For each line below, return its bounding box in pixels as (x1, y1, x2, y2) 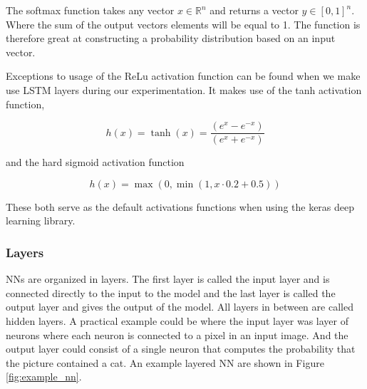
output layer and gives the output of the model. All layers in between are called (6, 299, 353, 314)
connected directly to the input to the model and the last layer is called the (6, 285, 336, 300)
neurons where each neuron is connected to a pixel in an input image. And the (6, 327, 348, 342)
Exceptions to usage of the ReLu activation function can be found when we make (6, 68, 361, 83)
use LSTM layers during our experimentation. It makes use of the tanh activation (6, 82, 362, 97)
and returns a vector (210, 3, 299, 17)
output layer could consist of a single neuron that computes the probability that (6, 341, 356, 356)
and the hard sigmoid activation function (6, 155, 185, 170)
